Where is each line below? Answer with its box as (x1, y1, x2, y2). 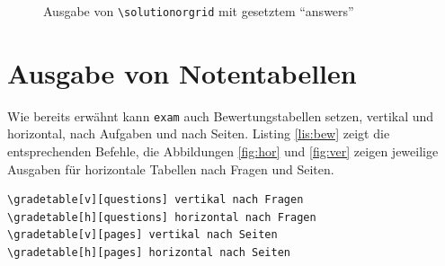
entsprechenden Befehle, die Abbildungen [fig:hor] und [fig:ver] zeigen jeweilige (7, 142, 439, 161)
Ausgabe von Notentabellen (7, 54, 357, 91)
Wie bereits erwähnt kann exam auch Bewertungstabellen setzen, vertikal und (7, 106, 434, 125)
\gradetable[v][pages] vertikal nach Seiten (7, 228, 278, 242)
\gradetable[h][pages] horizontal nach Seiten (7, 246, 290, 259)
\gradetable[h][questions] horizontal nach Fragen (7, 210, 316, 224)
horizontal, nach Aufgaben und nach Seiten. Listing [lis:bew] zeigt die (7, 124, 390, 143)
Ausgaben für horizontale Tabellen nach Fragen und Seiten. (7, 159, 334, 178)
